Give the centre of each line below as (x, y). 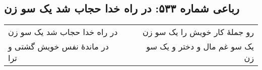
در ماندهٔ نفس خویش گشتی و (58, 46)
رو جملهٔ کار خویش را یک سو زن (198, 32)
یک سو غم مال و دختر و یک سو (200, 46)
